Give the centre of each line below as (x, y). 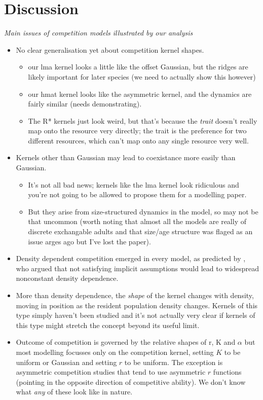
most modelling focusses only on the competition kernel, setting (115, 352)
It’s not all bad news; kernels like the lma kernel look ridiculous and (134, 184)
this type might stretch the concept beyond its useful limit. (108, 325)
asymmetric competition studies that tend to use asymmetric (111, 372)
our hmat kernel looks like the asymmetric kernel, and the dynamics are (140, 94)
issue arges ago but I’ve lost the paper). (89, 241)
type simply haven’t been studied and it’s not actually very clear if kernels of (136, 315)
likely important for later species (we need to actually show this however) (142, 76)
